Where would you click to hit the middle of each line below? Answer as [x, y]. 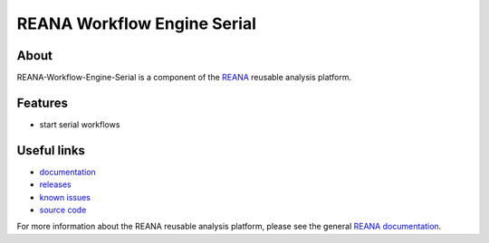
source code [63, 210]
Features [42, 103]
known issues [65, 197]
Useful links [51, 150]
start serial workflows [80, 124]
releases [55, 184]
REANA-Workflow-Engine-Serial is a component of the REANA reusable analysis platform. [184, 78]
